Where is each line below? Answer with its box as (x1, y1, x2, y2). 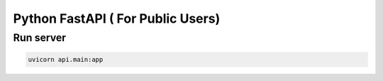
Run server (13, 31, 67, 44)
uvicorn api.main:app (28, 55, 104, 63)
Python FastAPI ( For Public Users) (13, 11, 221, 26)
